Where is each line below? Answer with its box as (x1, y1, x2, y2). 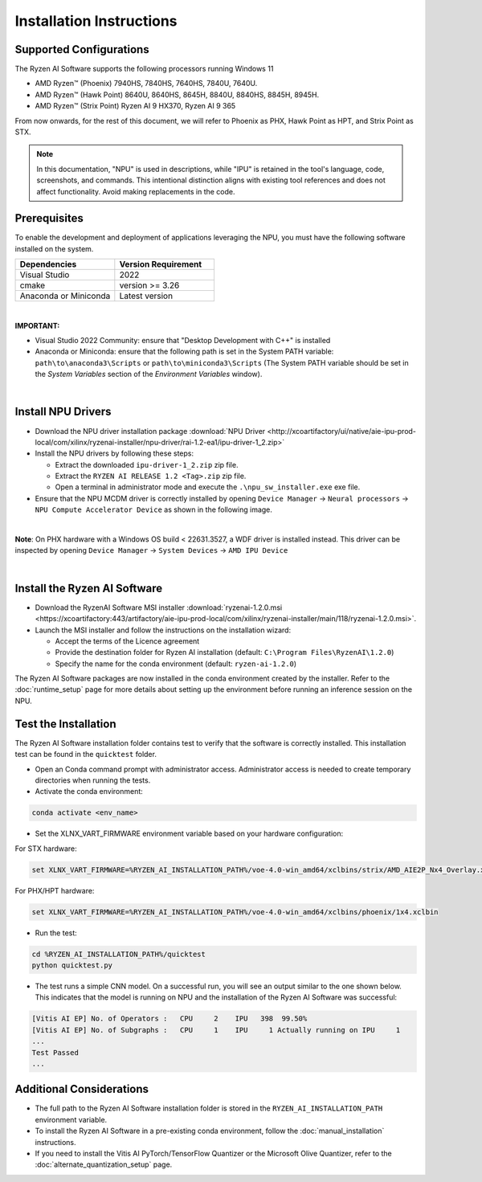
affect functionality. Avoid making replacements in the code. (36, 186, 235, 196)
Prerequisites (14, 211, 84, 225)
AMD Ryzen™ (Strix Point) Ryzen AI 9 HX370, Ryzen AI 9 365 (35, 101, 236, 111)
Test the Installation (14, 717, 116, 730)
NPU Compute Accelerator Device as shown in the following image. (35, 505, 273, 514)
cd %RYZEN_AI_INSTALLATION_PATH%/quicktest (31, 949, 206, 959)
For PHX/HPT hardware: (14, 885, 95, 895)
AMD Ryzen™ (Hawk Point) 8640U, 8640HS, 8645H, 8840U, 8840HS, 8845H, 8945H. (35, 89, 320, 100)
